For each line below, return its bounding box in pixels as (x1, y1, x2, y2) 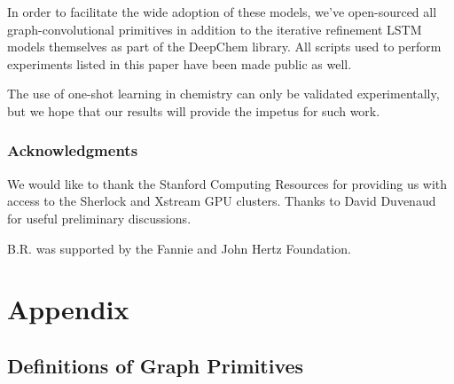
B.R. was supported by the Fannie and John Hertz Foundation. (7, 239, 351, 257)
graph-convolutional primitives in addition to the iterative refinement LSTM (7, 20, 422, 38)
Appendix (7, 291, 129, 327)
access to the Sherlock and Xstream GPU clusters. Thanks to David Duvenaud (7, 192, 436, 210)
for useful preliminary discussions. (7, 208, 192, 227)
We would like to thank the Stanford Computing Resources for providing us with (7, 174, 448, 192)
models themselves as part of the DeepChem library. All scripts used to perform (7, 37, 442, 56)
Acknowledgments (7, 139, 138, 161)
